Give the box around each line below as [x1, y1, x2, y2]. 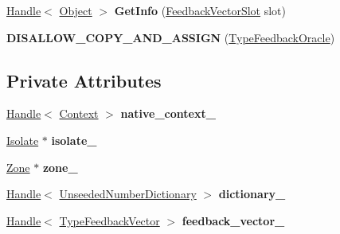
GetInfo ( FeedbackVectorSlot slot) [114, 2, 287, 18]
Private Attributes [6, 68, 162, 92]
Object [59, 2, 92, 18]
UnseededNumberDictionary [59, 185, 197, 202]
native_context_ [120, 105, 216, 122]
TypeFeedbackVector [59, 212, 160, 228]
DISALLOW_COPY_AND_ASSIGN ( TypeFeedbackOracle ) [6, 29, 335, 45]
